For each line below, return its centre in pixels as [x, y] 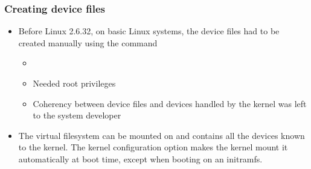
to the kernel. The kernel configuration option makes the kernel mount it [153, 147]
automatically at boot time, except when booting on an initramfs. [140, 158]
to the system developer [77, 115]
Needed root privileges [74, 83]
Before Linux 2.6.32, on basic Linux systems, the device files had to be [149, 31]
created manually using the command [88, 42]
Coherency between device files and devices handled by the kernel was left [170, 103]
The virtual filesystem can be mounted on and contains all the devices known [162, 135]
